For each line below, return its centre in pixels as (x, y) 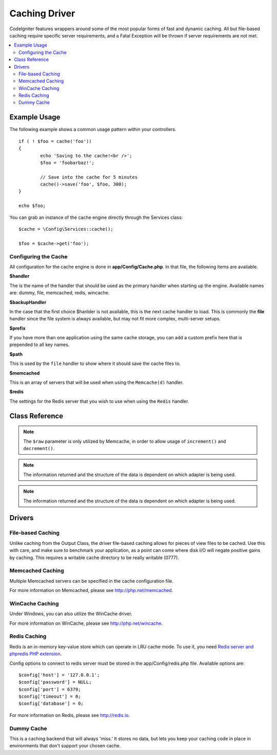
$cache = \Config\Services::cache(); (66, 229)
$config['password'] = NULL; (55, 682)
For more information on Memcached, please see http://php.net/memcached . (91, 590)
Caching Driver (42, 13)
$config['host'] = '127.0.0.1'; (59, 675)
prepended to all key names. (39, 345)
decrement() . (39, 448)
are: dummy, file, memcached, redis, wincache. (60, 293)
